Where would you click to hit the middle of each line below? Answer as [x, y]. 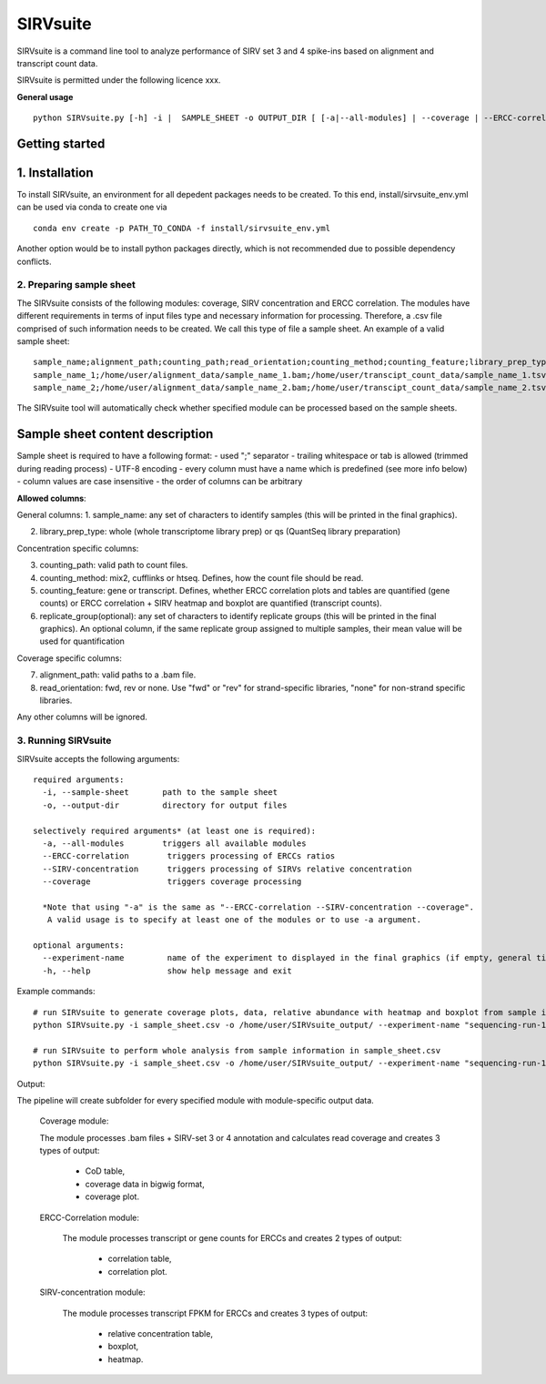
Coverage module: [74, 1121]
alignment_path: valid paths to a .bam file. [118, 675]
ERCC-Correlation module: [90, 1217]
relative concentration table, [161, 1333]
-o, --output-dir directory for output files [165, 805]
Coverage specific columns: [69, 658]
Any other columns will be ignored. [82, 717]
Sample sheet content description [115, 434]
